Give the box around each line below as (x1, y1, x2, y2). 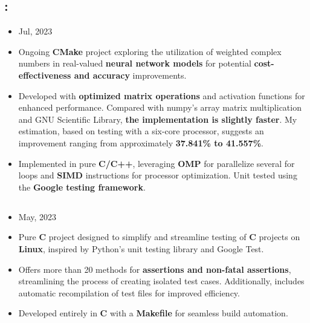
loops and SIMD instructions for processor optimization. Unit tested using (18, 169, 297, 181)
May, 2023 (18, 210, 57, 223)
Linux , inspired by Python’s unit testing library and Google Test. (18, 242, 264, 255)
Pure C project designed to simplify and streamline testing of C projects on (18, 230, 300, 243)
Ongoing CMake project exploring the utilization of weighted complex (18, 45, 282, 57)
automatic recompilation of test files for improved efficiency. (18, 286, 240, 299)
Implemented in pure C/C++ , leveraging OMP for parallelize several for (18, 157, 295, 169)
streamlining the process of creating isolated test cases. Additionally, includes (18, 275, 305, 287)
